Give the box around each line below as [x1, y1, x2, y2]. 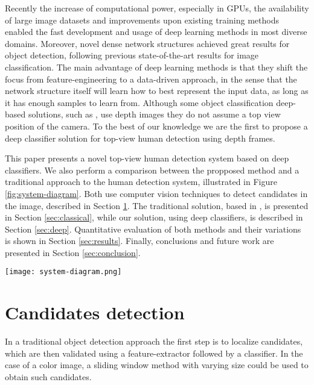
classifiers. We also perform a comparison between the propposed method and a [5, 163, 300, 176]
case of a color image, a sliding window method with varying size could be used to [5, 358, 309, 371]
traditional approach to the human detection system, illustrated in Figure [5, 175, 277, 188]
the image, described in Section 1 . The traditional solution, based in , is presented [5, 199, 309, 211]
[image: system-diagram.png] [5, 268, 122, 277]
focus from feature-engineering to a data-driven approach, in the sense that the [5, 72, 297, 85]
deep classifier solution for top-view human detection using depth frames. [5, 131, 275, 144]
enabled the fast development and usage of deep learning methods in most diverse [5, 25, 307, 38]
